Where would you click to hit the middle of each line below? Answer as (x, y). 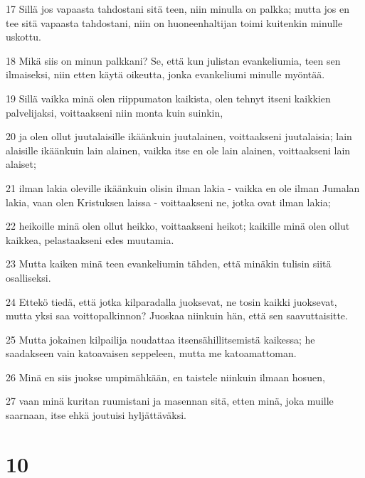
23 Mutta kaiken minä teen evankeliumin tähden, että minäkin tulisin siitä (169, 264)
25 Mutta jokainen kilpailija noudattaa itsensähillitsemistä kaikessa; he (160, 339)
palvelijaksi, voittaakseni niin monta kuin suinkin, (115, 112)
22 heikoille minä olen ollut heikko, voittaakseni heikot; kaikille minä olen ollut (178, 226)
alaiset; (21, 164)
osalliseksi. (28, 277)
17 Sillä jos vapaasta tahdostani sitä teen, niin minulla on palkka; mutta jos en (178, 9)
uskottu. (23, 37)
